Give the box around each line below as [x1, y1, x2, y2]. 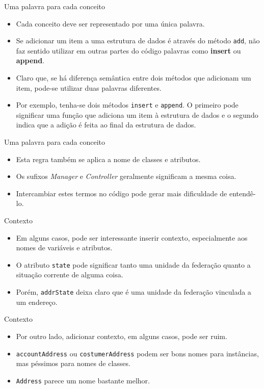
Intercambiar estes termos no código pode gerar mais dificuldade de [16, 188, 227, 198]
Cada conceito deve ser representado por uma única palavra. [16, 18, 205, 29]
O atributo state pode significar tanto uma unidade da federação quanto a [16, 259, 251, 270]
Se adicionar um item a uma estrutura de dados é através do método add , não [16, 35, 260, 46]
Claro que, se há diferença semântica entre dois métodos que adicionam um [16, 72, 251, 83]
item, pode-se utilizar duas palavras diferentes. [16, 82, 162, 93]
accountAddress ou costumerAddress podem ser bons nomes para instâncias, [16, 348, 259, 358]
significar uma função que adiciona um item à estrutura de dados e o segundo [16, 109, 258, 120]
